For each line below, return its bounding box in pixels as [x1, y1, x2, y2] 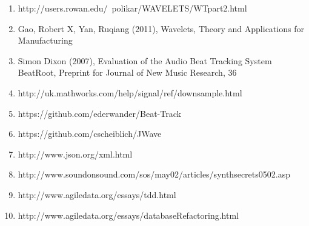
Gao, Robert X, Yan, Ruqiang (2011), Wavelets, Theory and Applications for [18, 22, 304, 35]
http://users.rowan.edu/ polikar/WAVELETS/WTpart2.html [18, 2, 247, 14]
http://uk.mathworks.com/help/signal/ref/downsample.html [18, 86, 242, 99]
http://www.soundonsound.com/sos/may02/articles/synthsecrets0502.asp [18, 168, 290, 181]
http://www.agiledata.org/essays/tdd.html [18, 188, 176, 201]
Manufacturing [18, 34, 73, 47]
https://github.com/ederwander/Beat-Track [18, 107, 181, 119]
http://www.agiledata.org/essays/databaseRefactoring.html [18, 208, 239, 221]
